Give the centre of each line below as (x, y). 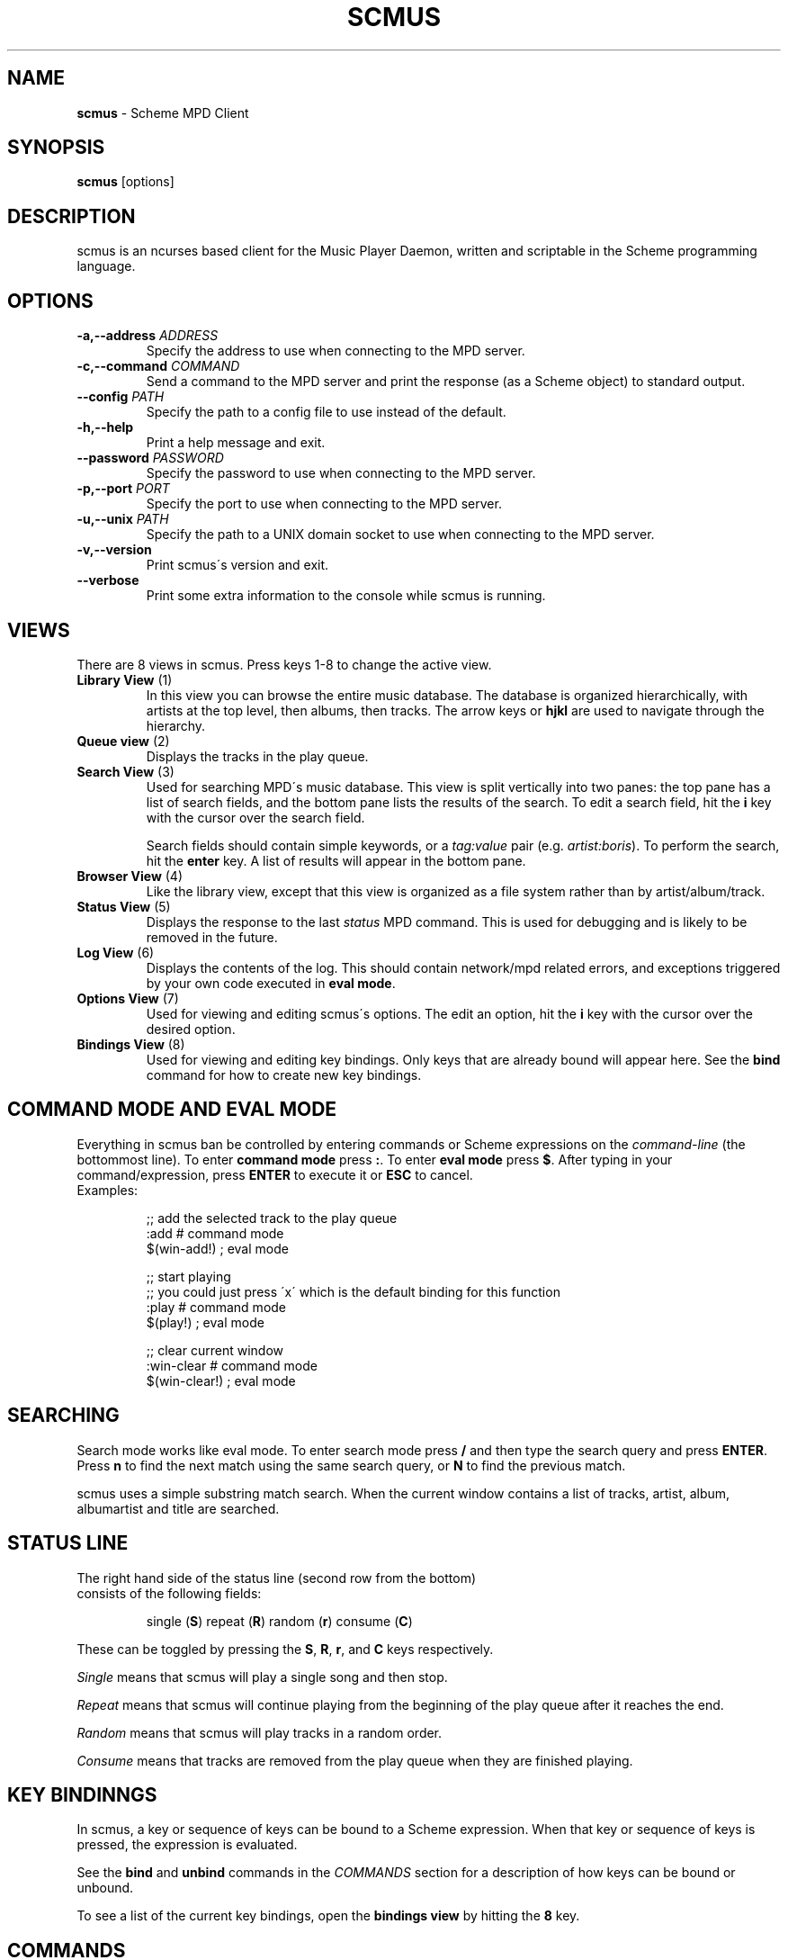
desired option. (191, 1029)
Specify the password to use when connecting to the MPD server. (341, 473)
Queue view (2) (123, 741)
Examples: (107, 1190)
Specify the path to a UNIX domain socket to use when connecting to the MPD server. (400, 535)
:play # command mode (216, 1307)
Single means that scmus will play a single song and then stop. (262, 1677)
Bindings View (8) (131, 1044)
